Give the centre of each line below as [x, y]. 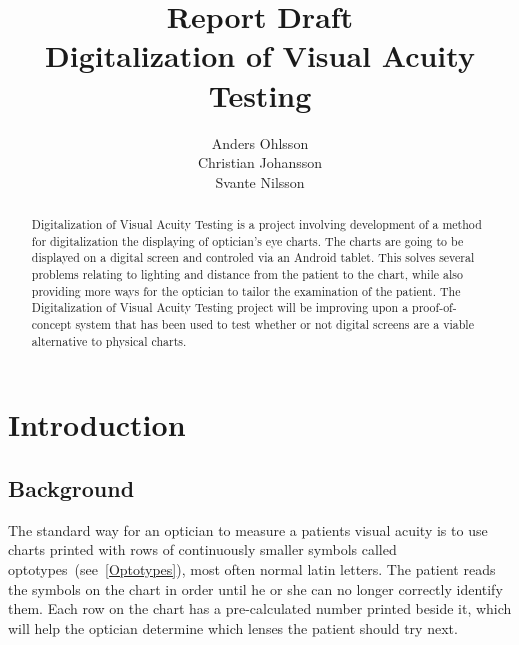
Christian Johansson [260, 162]
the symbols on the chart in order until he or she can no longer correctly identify [255, 588]
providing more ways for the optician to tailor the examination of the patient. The [246, 290]
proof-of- [434, 307]
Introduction [97, 424]
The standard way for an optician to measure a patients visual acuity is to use [248, 529]
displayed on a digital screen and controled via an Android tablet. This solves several [253, 257]
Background [71, 487]
